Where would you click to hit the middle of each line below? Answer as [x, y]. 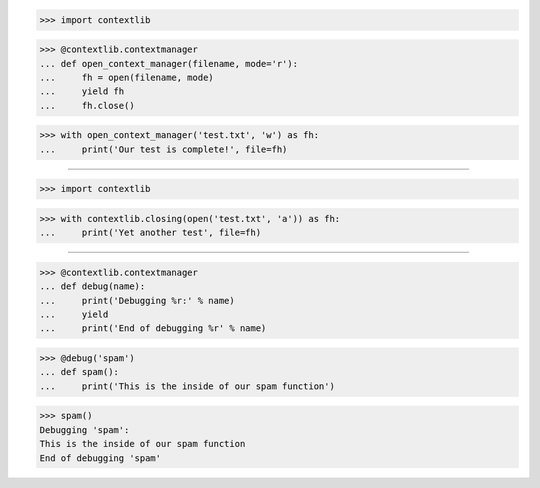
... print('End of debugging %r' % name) [153, 328]
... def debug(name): [92, 286]
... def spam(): [79, 372]
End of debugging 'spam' [100, 458]
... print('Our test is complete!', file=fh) [163, 149]
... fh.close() [87, 105]
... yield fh [82, 91]
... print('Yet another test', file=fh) [150, 233]
